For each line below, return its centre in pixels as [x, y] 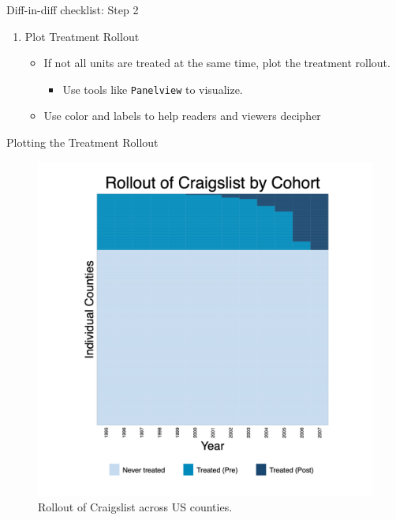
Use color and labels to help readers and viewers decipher [182, 116]
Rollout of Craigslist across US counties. [135, 507]
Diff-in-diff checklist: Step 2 [73, 9]
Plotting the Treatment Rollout [82, 142]
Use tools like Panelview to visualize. [153, 89]
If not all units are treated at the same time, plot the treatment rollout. [217, 63]
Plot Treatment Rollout [82, 36]
